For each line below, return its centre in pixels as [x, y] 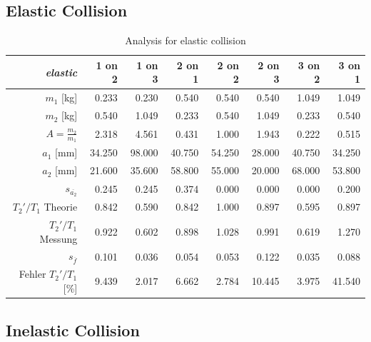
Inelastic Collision [73, 330]
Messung [59, 238]
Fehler [32, 274]
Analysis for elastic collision [185, 40]
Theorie [61, 207]
